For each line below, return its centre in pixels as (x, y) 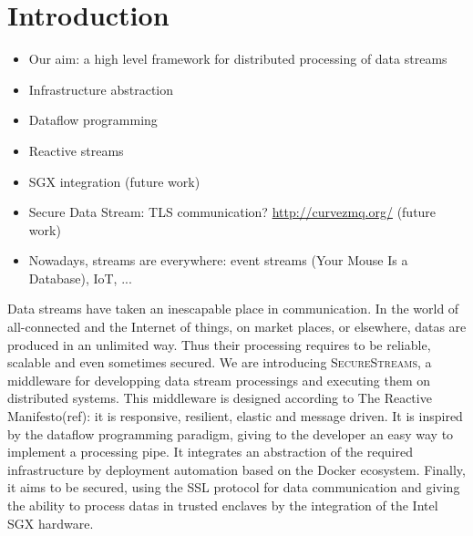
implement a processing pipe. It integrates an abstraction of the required (211, 452)
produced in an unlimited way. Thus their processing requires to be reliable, (219, 344)
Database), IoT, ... (80, 278)
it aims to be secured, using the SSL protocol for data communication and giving (234, 487)
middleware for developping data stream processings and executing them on (219, 380)
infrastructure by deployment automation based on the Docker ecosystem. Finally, (236, 469)
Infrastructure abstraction (101, 89)
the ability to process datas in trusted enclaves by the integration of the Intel (223, 505)
